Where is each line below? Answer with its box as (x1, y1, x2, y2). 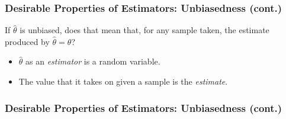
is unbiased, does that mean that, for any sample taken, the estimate (20, 24, 269, 36)
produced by (5, 35, 50, 47)
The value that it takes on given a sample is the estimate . (18, 75, 228, 87)
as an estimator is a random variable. (25, 55, 160, 67)
